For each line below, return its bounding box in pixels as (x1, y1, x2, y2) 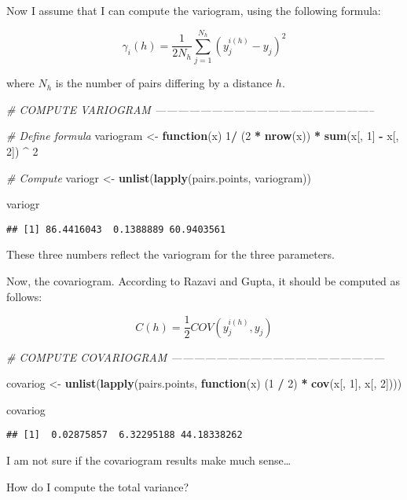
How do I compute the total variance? (6, 478, 189, 494)
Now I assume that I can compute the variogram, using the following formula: (6, 2, 381, 18)
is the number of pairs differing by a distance (55, 75, 273, 91)
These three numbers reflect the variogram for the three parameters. (6, 246, 335, 263)
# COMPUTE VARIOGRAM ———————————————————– (6, 101, 374, 117)
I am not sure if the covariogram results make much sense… (6, 452, 291, 469)
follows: (6, 288, 42, 304)
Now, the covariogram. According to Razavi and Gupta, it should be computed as (6, 272, 401, 289)
